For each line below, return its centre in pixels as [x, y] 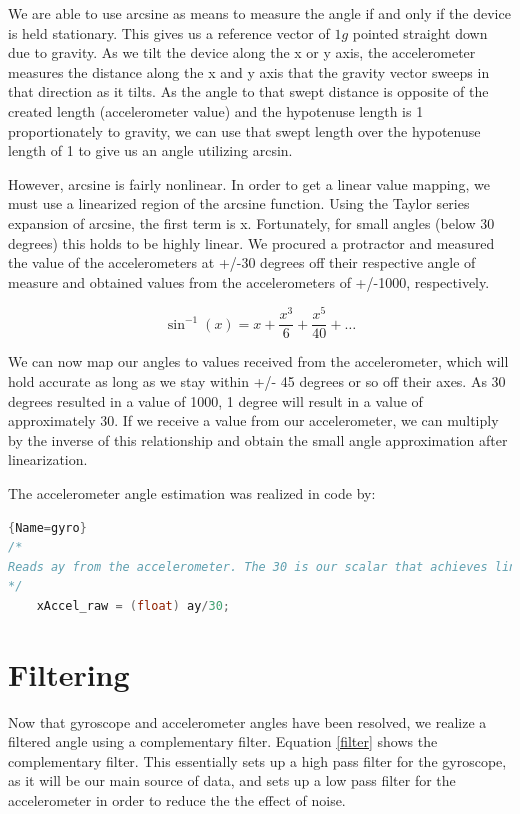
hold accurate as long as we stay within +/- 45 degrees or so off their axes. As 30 [257, 381]
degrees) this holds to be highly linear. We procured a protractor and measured [251, 242]
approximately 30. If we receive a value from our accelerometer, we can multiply [253, 420]
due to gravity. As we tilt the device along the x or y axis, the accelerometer [242, 52]
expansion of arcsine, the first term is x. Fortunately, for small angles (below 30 [251, 222]
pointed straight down [420, 32]
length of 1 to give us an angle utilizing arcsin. [150, 150]
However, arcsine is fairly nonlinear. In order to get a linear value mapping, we [249, 183]
